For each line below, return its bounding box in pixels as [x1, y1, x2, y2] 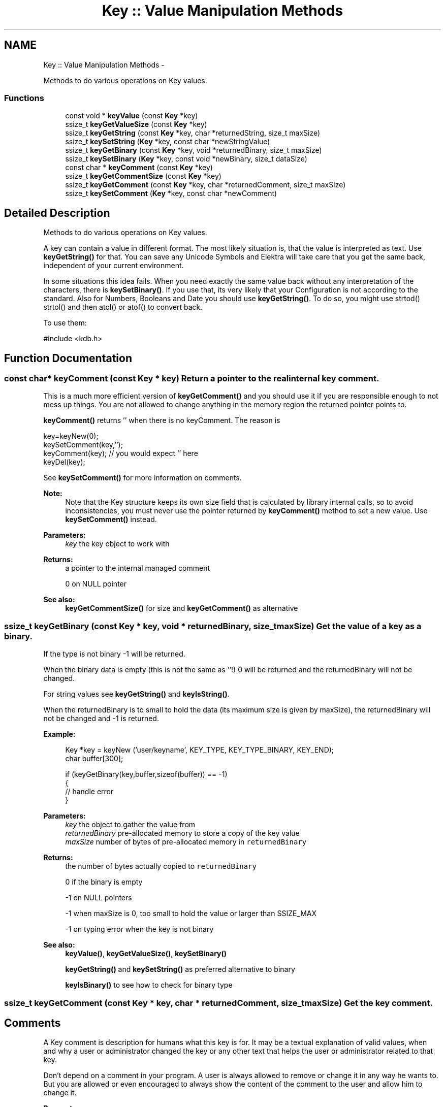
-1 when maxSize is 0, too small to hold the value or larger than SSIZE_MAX [65, 909, 317, 918]
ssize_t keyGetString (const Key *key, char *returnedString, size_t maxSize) [65, 128, 321, 138]
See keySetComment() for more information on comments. [43, 473, 242, 482]
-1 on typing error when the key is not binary [65, 925, 214, 934]
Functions [4, 92, 44, 103]
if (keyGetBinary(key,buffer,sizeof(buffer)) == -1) [65, 770, 228, 779]
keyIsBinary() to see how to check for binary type [65, 981, 233, 990]
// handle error [65, 787, 114, 796]
